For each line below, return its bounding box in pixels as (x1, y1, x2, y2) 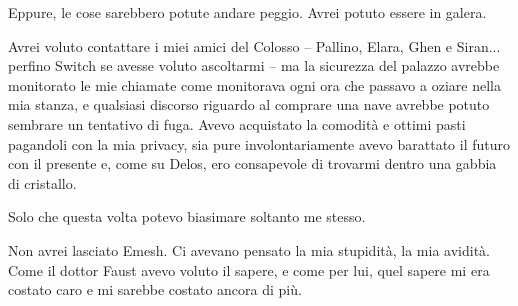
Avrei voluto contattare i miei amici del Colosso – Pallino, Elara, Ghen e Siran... (8, 35, 501, 56)
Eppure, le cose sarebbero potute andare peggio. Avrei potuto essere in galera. (8, 2, 487, 22)
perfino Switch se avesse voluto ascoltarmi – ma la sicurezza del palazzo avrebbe (8, 55, 500, 76)
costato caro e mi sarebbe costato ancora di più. (8, 279, 302, 300)
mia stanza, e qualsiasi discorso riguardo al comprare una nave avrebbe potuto (8, 94, 490, 115)
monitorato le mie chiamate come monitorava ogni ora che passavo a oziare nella (8, 74, 501, 95)
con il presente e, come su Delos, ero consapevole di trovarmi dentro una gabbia (8, 153, 497, 174)
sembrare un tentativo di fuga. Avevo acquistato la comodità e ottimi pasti (8, 113, 466, 134)
